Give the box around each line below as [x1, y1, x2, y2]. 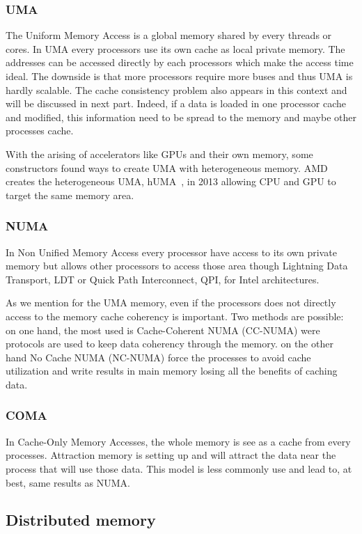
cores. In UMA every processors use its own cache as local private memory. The [6, 41, 345, 56]
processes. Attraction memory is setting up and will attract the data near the [6, 448, 336, 462]
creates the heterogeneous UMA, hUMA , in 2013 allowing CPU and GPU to [6, 174, 336, 189]
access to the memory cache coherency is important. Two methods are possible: [6, 308, 344, 323]
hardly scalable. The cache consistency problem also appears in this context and [6, 82, 347, 97]
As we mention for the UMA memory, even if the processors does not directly [6, 295, 336, 310]
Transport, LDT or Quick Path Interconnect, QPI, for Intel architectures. [6, 272, 320, 286]
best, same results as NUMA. [6, 475, 130, 489]
